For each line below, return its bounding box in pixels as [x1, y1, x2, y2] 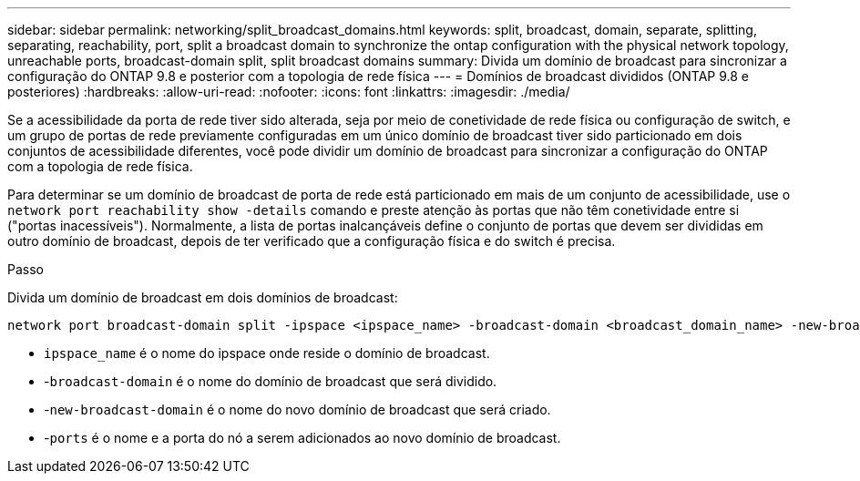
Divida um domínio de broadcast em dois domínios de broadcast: [7, 290, 398, 305]
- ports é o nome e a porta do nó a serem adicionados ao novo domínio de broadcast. [44, 430, 561, 445]
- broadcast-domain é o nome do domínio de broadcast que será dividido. [44, 374, 497, 389]
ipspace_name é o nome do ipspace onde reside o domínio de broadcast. [44, 345, 490, 361]
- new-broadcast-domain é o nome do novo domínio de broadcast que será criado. [44, 402, 551, 417]
